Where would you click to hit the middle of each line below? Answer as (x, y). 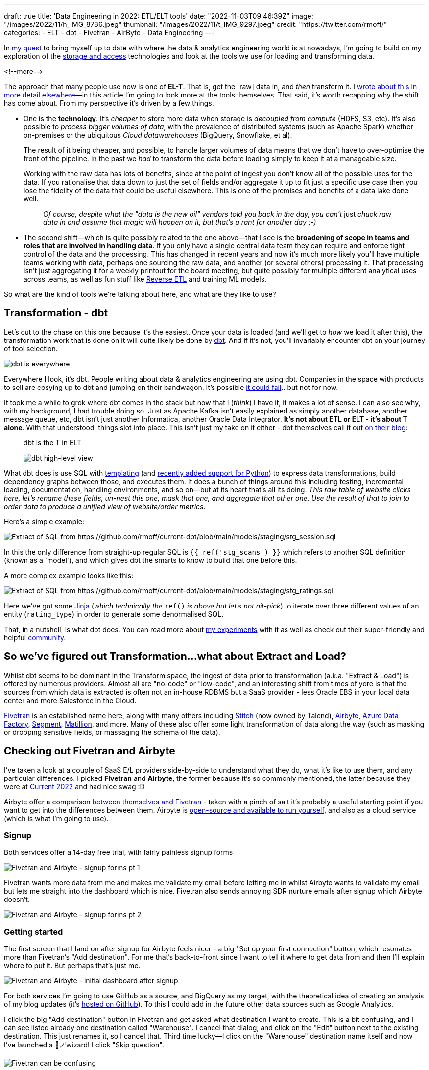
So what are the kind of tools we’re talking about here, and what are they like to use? (140, 294)
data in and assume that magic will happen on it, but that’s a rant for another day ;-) (180, 222)
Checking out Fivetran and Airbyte (90, 751)
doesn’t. (17, 900)
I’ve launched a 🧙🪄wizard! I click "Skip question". (84, 1045)
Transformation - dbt (56, 313)
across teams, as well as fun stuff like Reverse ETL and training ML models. (145, 279)
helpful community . (35, 637)
